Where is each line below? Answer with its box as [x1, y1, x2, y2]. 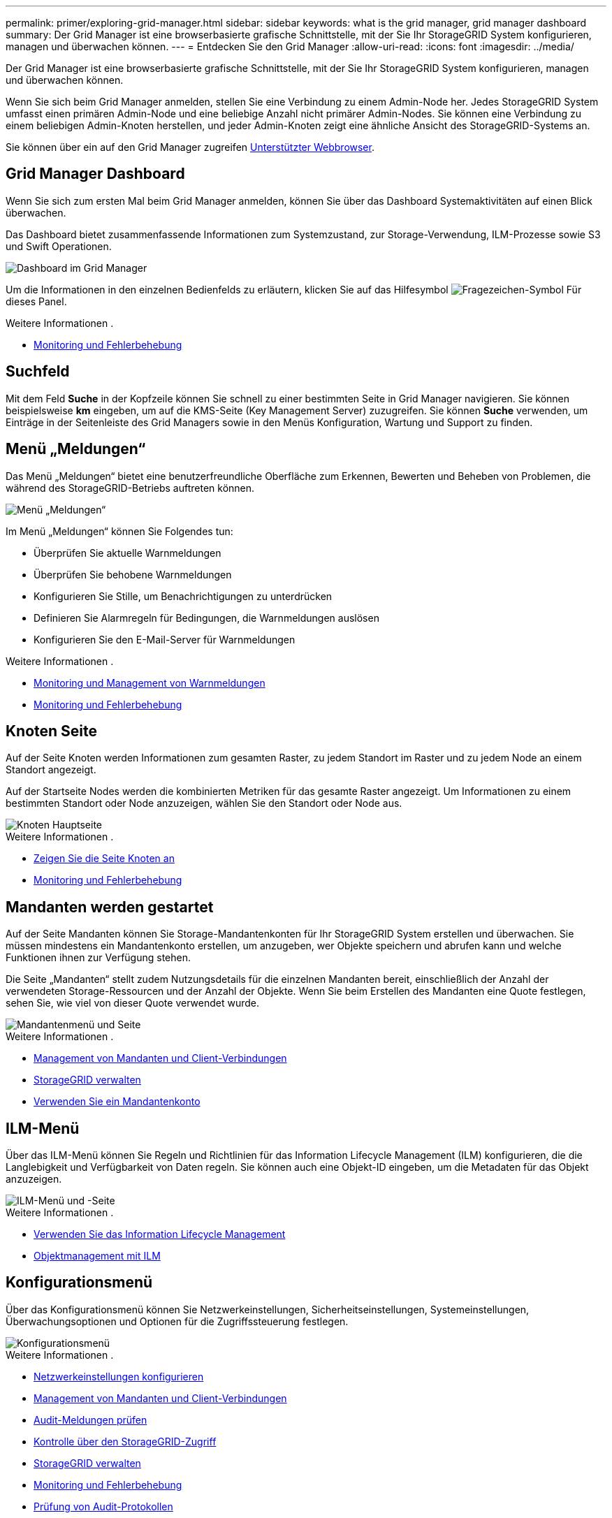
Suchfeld [6, 363, 70, 381]
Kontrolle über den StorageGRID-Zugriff [34, 1435, 217, 1447]
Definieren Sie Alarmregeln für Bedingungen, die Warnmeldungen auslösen [34, 611, 379, 624]
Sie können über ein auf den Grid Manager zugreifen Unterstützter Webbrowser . [6, 141, 374, 153]
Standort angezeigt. [6, 764, 96, 776]
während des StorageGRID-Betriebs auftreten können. [6, 481, 255, 494]
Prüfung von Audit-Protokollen [34, 1500, 173, 1512]
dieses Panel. [6, 295, 67, 307]
